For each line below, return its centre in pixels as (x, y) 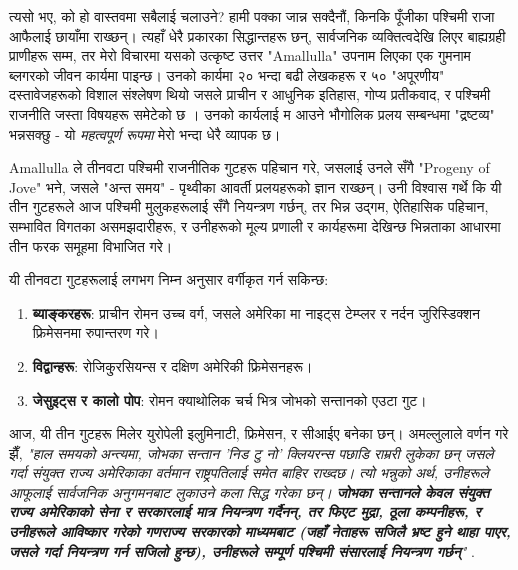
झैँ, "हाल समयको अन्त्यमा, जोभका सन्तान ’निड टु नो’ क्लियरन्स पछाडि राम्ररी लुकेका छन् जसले (251, 452)
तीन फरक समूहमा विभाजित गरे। (91, 245)
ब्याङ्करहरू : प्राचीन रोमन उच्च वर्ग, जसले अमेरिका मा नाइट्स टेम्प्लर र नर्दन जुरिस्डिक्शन (256, 312)
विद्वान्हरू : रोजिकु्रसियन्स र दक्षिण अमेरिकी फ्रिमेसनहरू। (172, 365)
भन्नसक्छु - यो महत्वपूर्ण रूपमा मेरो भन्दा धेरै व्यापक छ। (145, 133)
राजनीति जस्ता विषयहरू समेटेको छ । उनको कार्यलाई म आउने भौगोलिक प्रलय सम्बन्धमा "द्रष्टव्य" (252, 113)
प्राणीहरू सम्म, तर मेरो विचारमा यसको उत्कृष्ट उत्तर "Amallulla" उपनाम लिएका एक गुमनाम (240, 55)
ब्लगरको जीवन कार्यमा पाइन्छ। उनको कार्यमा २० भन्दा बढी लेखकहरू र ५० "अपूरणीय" (227, 74)
